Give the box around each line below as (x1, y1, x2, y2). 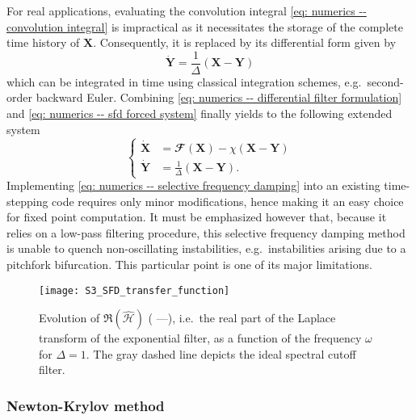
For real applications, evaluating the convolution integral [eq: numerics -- (6, 2, 367, 19)
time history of (6, 34, 80, 51)
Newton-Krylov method (6, 395, 165, 415)
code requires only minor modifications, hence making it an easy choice (52, 192, 404, 209)
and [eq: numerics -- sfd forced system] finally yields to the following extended (6, 105, 393, 122)
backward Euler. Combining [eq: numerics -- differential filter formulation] (36, 89, 402, 106)
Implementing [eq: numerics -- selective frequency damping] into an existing (6, 177, 380, 194)
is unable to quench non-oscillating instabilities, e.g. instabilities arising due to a (6, 240, 406, 257)
